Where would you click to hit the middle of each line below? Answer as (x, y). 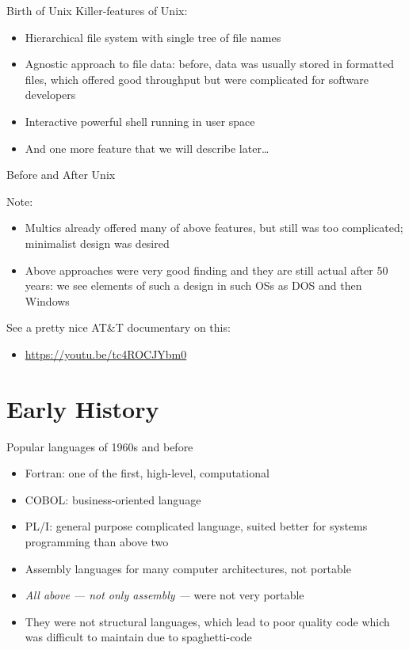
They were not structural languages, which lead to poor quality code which (207, 621)
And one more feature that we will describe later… (147, 148)
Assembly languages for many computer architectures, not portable (188, 568)
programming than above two (97, 542)
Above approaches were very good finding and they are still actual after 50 (206, 270)
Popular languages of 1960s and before (100, 446)
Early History (83, 408)
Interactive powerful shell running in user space (140, 121)
